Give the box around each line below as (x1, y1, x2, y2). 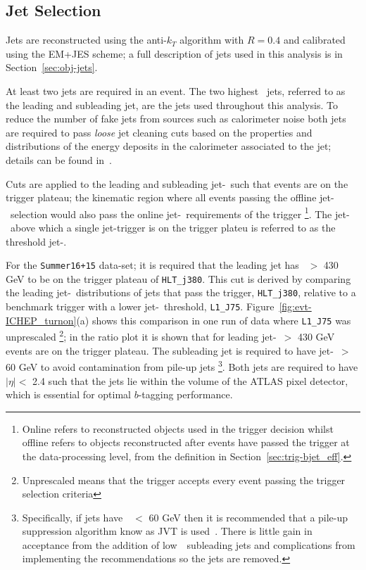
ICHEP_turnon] (6, 312, 77, 327)
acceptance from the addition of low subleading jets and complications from (22, 537, 355, 552)
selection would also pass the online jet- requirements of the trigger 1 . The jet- (10, 204, 350, 221)
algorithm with (179, 32, 244, 47)
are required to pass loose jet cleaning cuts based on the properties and (6, 125, 313, 139)
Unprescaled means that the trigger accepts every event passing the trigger (22, 472, 346, 487)
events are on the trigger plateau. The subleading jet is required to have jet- (6, 343, 334, 357)
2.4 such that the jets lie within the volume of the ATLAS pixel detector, (32, 373, 348, 388)
